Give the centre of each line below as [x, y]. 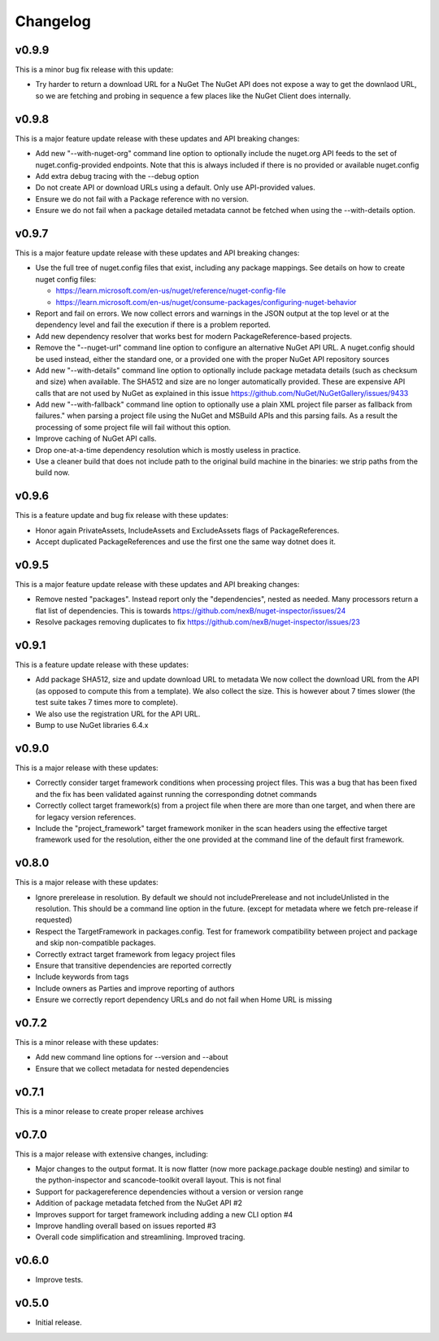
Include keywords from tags [82, 977]
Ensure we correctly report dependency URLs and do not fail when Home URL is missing [184, 999]
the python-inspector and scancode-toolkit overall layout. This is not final [158, 1180]
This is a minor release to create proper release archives [109, 1111]
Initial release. [59, 1322]
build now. [53, 472]
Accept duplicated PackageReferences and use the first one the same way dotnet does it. [186, 542]
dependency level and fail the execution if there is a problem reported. [153, 324]
